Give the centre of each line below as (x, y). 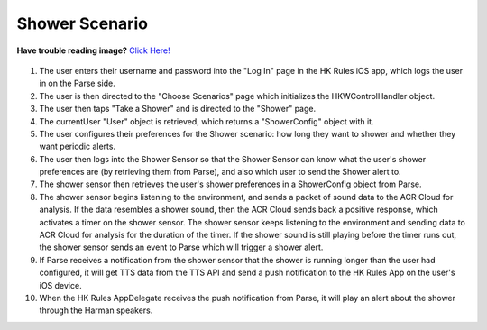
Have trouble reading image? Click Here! (93, 50)
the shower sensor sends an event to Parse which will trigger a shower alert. (181, 247)
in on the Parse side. (78, 83)
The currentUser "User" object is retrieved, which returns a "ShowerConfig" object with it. (207, 121)
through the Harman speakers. (96, 310)
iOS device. (60, 285)
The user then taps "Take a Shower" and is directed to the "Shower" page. (177, 109)
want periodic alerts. (78, 147)
